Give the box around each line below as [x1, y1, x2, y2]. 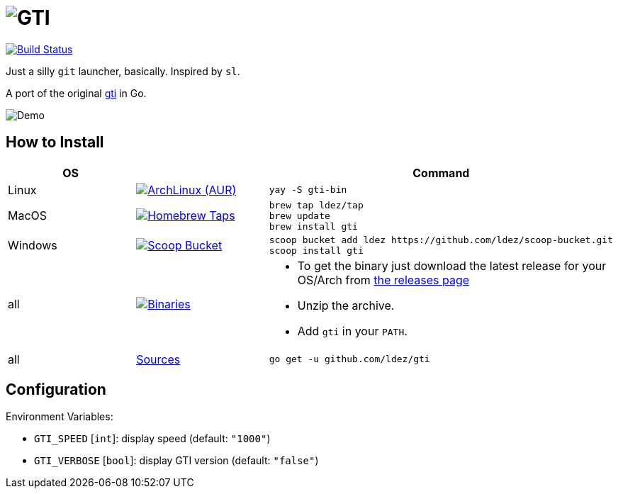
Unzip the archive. [297, 298, 395, 313]
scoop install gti [269, 245, 364, 256]
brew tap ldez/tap [269, 199, 364, 210]
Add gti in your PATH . [297, 323, 408, 338]
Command [412, 165, 470, 180]
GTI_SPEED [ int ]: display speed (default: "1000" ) [34, 432, 271, 445]
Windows [8, 237, 57, 252]
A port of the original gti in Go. [6, 86, 147, 99]
